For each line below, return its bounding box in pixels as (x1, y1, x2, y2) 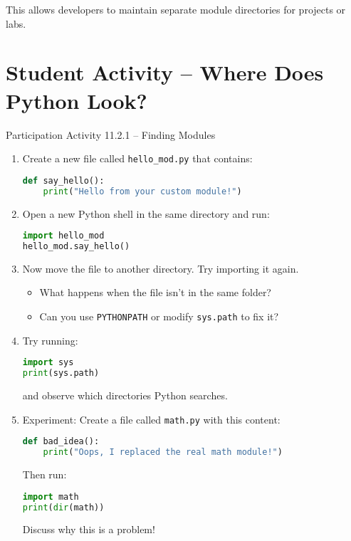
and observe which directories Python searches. (22, 388, 228, 403)
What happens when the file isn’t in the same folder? (39, 285, 271, 300)
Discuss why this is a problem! (22, 522, 155, 537)
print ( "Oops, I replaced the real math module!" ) (43, 447, 283, 458)
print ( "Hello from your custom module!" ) (43, 186, 242, 196)
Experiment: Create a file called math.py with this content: (22, 411, 281, 426)
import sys (22, 357, 74, 368)
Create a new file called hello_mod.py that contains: (22, 151, 253, 166)
